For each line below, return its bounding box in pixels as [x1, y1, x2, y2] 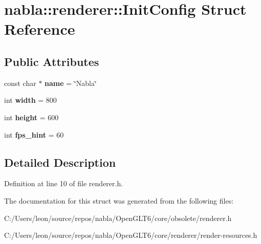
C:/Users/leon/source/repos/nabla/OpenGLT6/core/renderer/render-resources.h [4, 230, 257, 240]
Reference [4, 18, 75, 39]
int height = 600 [4, 112, 59, 122]
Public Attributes [4, 53, 99, 69]
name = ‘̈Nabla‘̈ [45, 77, 97, 88]
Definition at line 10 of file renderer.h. [4, 178, 123, 189]
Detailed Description [4, 154, 116, 170]
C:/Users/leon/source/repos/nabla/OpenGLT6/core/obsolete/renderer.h [4, 212, 232, 223]
